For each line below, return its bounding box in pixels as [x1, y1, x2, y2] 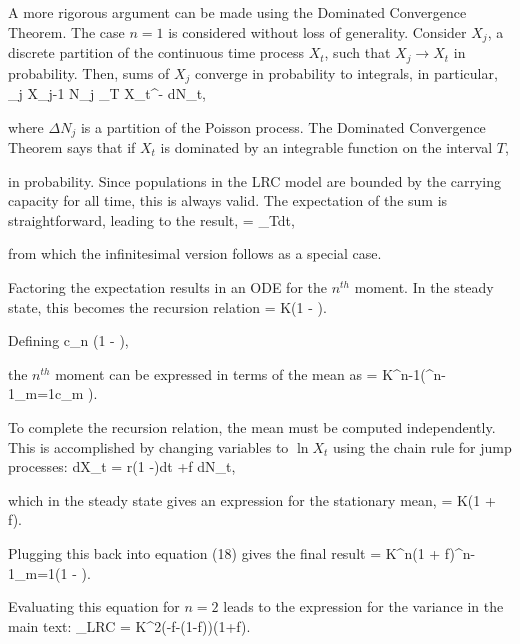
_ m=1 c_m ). [15, 383, 98, 404]
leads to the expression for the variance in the [223, 596, 504, 617]
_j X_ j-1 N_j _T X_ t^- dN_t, [8, 82, 206, 103]
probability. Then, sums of [8, 62, 170, 83]
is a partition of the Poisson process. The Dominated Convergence [80, 116, 486, 137]
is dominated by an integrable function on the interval [160, 137, 493, 157]
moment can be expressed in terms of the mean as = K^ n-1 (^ [55, 363, 434, 384]
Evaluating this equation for [8, 596, 180, 617]
